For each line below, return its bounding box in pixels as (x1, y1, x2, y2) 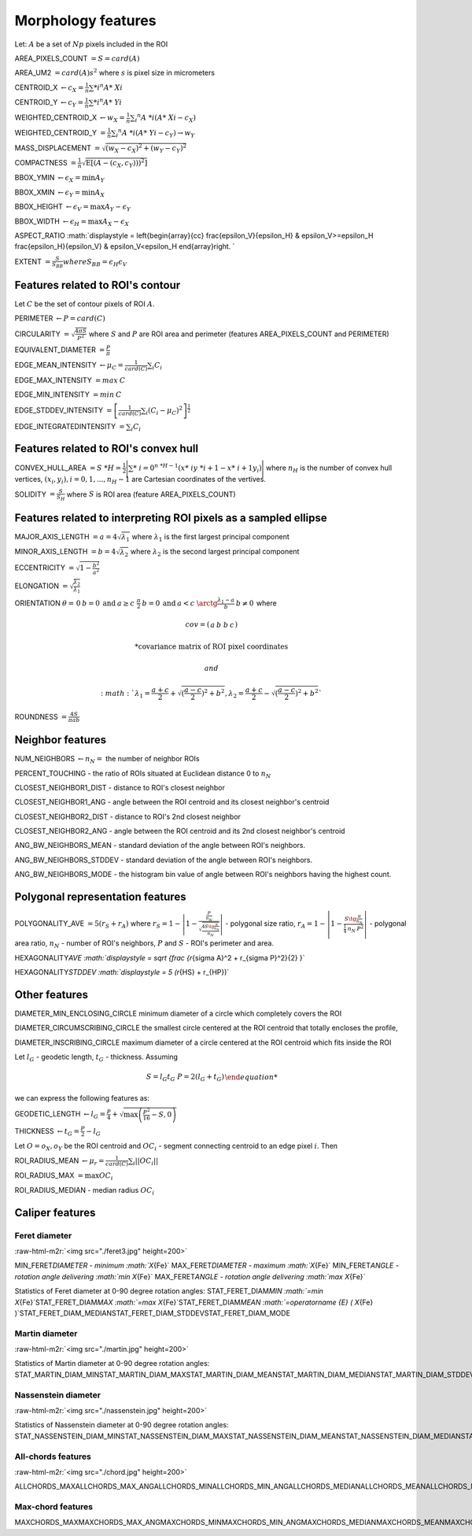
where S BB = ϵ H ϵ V (63, 257, 127, 268)
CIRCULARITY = (14, 329, 70, 339)
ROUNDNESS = (14, 712, 68, 721)
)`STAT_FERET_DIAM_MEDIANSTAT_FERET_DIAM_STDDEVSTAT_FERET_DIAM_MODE (14, 1308, 291, 1318)
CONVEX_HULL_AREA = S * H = (14, 463, 122, 472)
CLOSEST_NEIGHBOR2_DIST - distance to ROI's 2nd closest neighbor (14, 812, 242, 821)
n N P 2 (347, 924, 364, 935)
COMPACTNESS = (14, 157, 77, 167)
